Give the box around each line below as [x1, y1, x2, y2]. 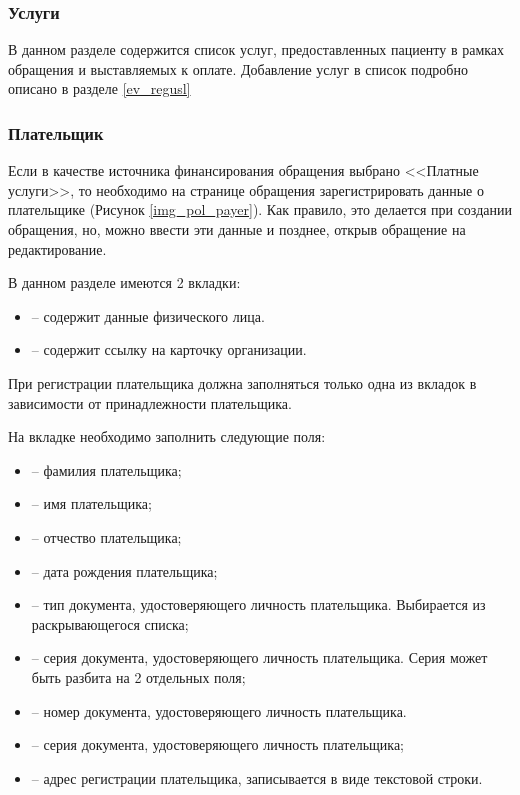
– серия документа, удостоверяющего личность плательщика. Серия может [31, 647, 488, 668]
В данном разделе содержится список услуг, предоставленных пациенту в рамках [8, 39, 505, 60]
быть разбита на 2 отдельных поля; [31, 666, 246, 687]
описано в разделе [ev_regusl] [8, 78, 191, 99]
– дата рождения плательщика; [31, 560, 218, 581]
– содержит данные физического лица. [31, 305, 265, 326]
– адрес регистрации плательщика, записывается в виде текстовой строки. [31, 767, 483, 788]
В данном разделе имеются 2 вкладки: [8, 272, 241, 293]
